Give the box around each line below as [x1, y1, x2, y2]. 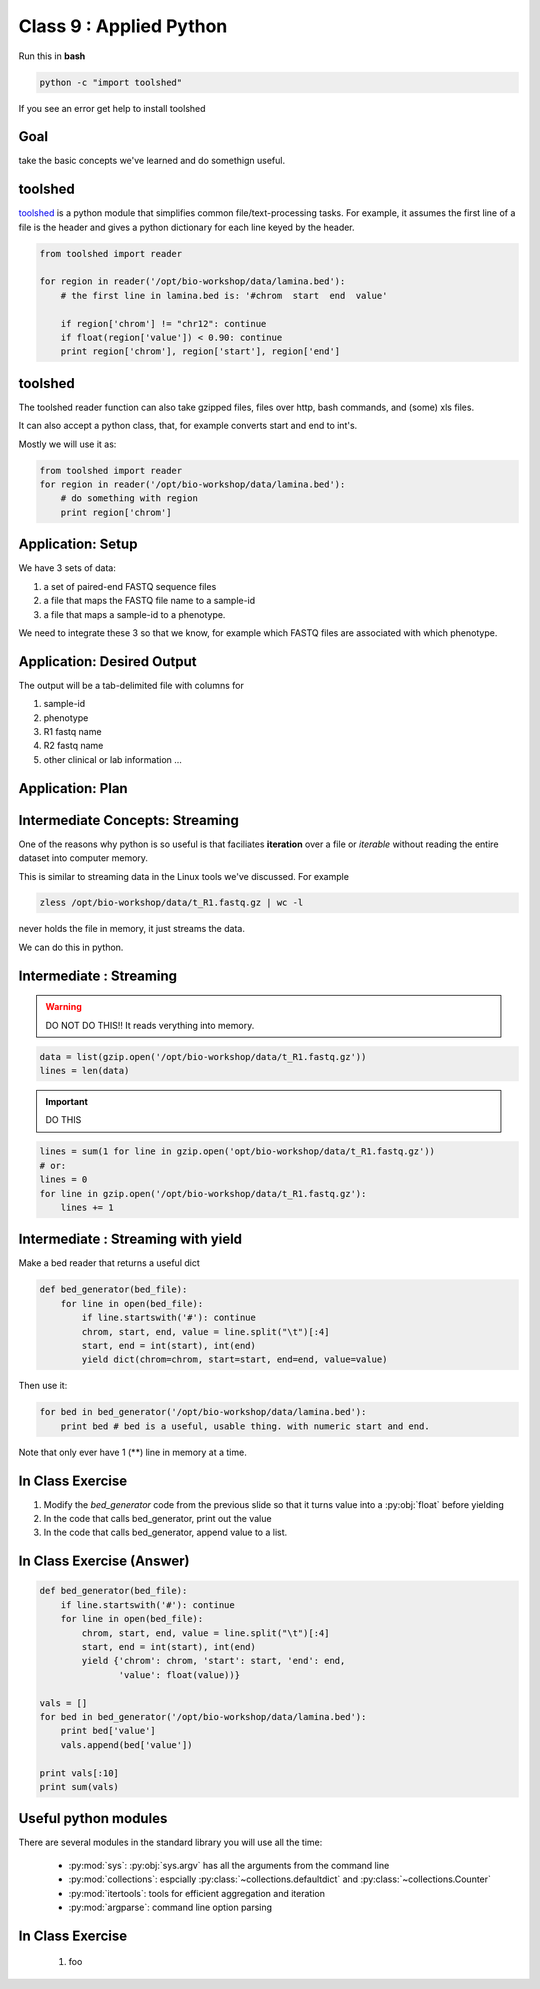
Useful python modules [18, 1810, 168, 1827]
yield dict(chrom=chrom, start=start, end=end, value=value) [81, 1354, 388, 1365]
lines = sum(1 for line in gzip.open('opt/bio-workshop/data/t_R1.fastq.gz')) [39, 1146, 435, 1157]
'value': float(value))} [118, 1669, 240, 1680]
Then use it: [18, 1380, 68, 1392]
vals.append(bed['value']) [60, 1739, 194, 1750]
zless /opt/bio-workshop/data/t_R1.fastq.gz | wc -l [39, 897, 304, 909]
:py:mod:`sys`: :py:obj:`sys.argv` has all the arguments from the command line [68, 1859, 390, 1871]
